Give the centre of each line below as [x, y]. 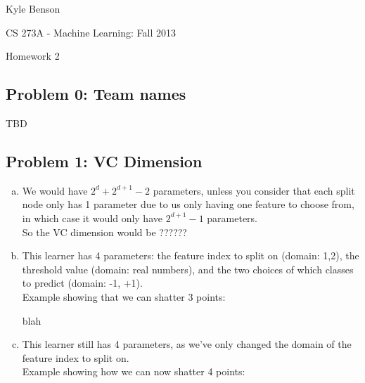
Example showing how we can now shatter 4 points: [134, 371]
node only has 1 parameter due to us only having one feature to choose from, [188, 204]
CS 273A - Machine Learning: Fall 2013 [91, 32]
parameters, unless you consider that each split [254, 190]
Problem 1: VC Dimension [104, 161]
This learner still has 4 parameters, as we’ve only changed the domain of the [187, 344]
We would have [55, 190]
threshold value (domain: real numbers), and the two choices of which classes [188, 269]
